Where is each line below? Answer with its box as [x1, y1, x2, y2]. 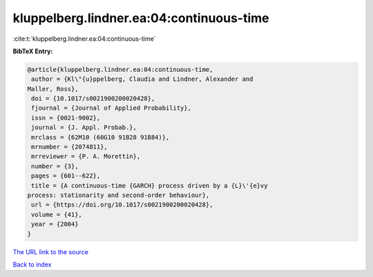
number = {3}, [31, 162, 79, 170]
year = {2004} [31, 220, 79, 228]
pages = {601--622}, [31, 172, 101, 180]
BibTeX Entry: [12, 47, 53, 55]
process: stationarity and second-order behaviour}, [27, 191, 210, 199]
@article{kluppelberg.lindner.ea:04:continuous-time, [27, 66, 213, 73]
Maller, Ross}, [27, 85, 79, 93]
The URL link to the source [12, 247, 89, 256]
